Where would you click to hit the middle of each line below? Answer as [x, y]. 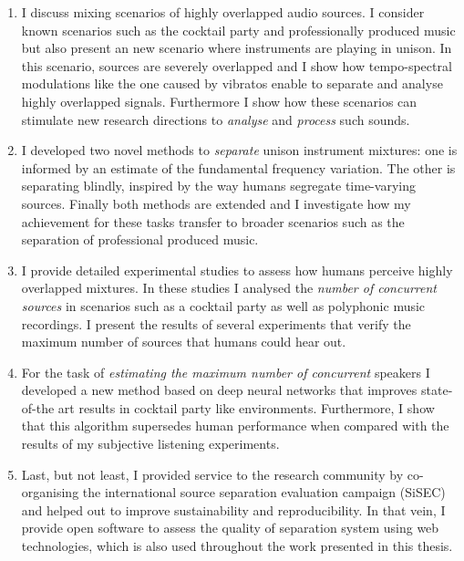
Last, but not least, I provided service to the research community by [212, 474]
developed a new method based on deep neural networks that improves [219, 390]
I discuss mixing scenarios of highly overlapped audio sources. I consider [223, 12]
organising [50, 492]
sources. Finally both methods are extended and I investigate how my [216, 203]
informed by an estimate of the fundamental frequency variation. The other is [238, 167]
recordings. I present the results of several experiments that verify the [216, 323]
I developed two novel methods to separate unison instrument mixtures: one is [239, 150]
